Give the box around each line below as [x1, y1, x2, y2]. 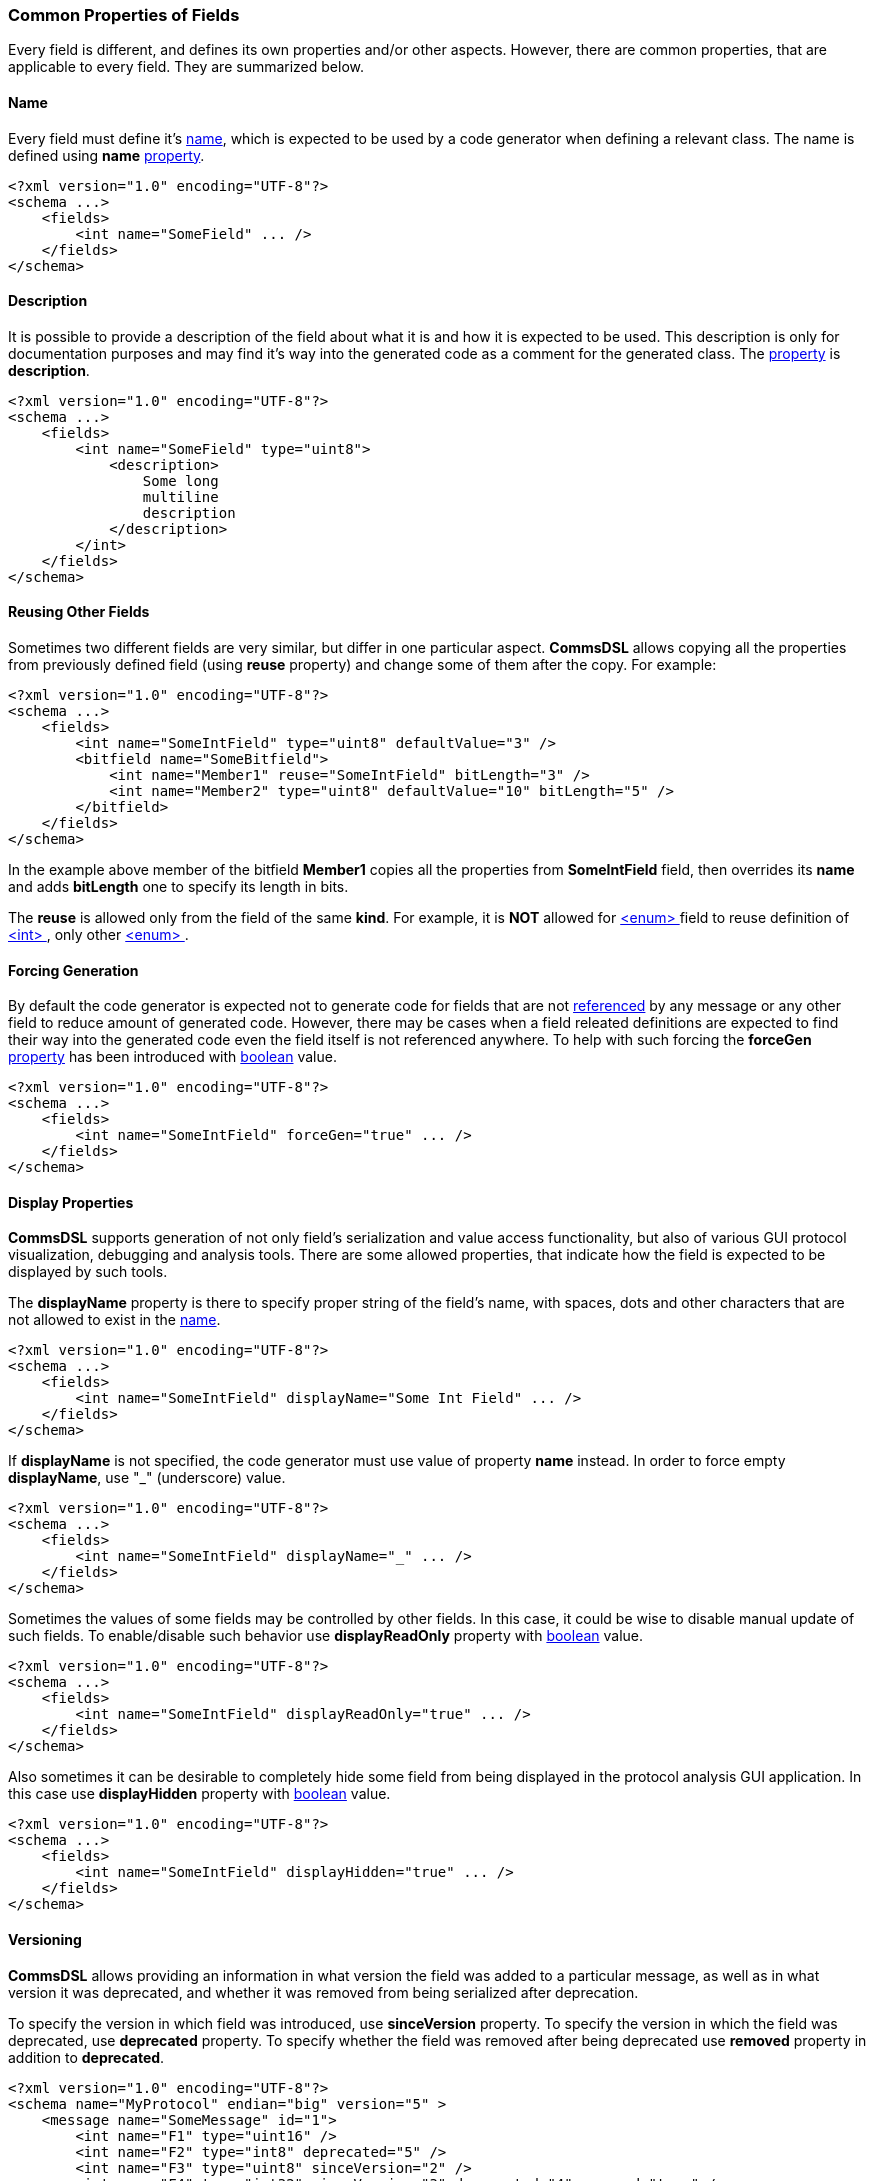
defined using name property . [8, 146, 205, 164]
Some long [142, 472, 219, 489]
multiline [142, 488, 219, 505]
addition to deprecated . [8, 2048, 165, 2066]
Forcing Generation [8, 961, 139, 979]
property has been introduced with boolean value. [8, 1048, 337, 1066]
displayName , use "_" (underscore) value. [8, 1469, 286, 1487]
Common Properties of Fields [8, 5, 240, 25]
